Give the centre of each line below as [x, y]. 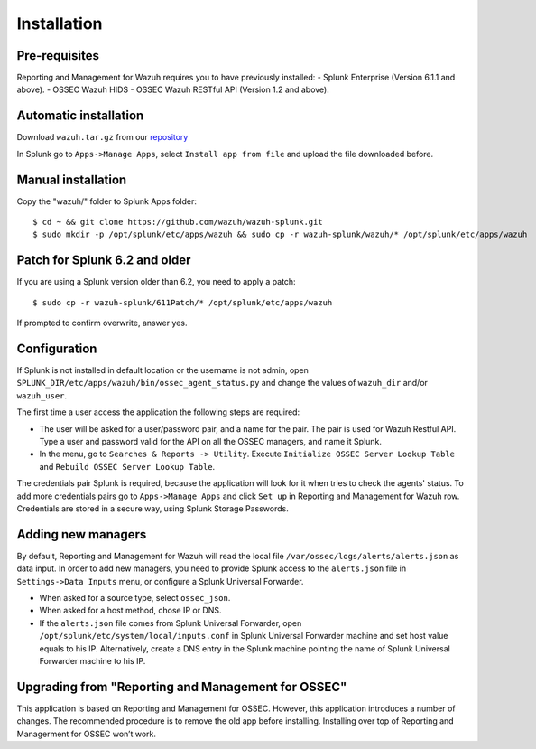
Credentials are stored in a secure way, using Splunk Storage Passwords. [152, 508]
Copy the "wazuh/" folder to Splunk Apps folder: [107, 201]
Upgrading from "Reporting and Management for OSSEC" [182, 687]
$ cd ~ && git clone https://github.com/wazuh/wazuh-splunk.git [178, 222]
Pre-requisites [58, 56]
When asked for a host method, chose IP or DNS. [130, 611]
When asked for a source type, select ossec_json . [135, 598]
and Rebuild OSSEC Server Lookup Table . [127, 466]
